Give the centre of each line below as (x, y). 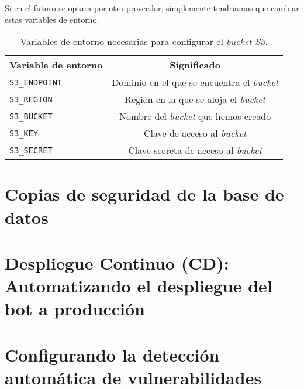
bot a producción (75, 309)
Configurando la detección (112, 354)
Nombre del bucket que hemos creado (195, 116)
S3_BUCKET (31, 116)
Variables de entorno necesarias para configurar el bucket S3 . (144, 42)
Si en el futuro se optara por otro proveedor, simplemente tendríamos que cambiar (152, 8)
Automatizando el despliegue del (139, 286)
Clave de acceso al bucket (195, 133)
